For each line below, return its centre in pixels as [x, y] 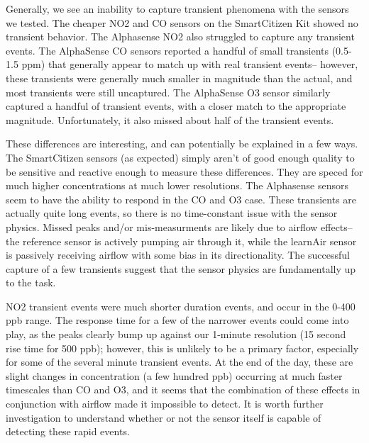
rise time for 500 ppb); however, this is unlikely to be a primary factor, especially [182, 348]
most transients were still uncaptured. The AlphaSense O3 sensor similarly [168, 92]
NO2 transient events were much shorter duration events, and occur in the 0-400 [181, 306]
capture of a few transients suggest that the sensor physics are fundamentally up [181, 268]
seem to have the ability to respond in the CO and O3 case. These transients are [181, 199]
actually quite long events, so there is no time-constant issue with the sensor [172, 213]
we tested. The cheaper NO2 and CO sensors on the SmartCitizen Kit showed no [182, 22]
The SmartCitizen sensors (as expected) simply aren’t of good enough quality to [180, 157]
